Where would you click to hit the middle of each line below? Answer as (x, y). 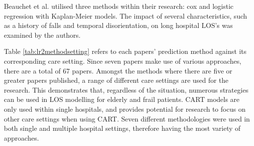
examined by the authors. (42, 35)
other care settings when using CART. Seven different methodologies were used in (127, 118)
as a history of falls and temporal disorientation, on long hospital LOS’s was (118, 25)
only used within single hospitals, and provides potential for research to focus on (125, 109)
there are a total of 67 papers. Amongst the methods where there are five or (118, 70)
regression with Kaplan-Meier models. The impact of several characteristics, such (126, 15)
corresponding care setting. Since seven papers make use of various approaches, (123, 61)
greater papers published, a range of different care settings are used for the (116, 80)
